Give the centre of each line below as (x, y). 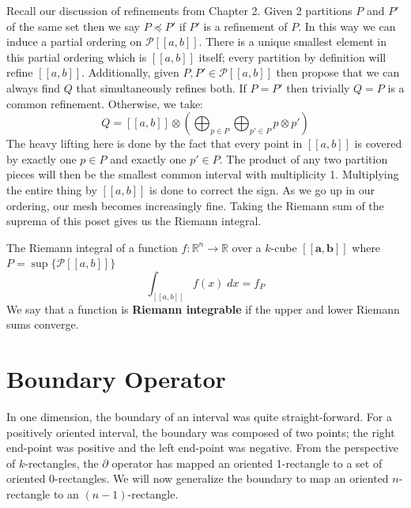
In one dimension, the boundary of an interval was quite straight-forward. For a (199, 417)
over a (247, 247)
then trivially (318, 87)
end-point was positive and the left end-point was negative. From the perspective (203, 448)
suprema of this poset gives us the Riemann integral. (134, 221)
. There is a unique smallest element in (293, 41)
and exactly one (148, 158)
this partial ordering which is (77, 56)
